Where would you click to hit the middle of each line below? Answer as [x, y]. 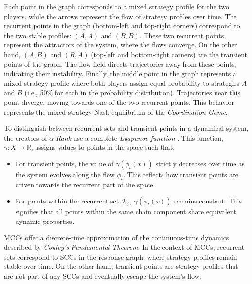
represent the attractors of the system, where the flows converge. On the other [121, 45]
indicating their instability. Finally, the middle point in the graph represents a [120, 73]
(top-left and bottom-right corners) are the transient [169, 54]
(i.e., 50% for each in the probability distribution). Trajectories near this [132, 92]
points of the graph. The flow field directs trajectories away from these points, [120, 64]
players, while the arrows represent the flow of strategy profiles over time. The [120, 16]
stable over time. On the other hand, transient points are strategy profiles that [121, 266]
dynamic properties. [45, 221]
